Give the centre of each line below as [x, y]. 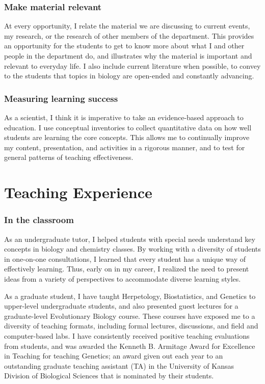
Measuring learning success [61, 98]
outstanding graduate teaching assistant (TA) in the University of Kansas [119, 365]
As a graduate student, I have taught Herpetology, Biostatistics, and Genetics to [130, 296]
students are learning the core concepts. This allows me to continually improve [127, 137]
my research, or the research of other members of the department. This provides [129, 35]
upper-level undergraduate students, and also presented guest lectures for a [121, 306]
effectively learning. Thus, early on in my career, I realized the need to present [127, 269]
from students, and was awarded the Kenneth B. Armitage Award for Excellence [130, 346]
